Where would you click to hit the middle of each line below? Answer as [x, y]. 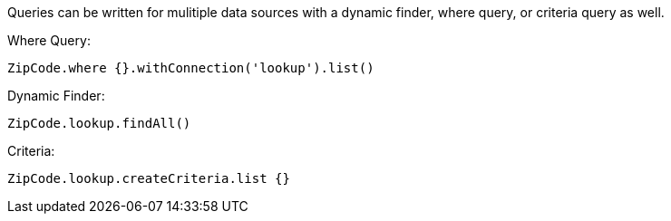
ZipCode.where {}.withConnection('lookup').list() [191, 68]
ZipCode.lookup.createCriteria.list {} [149, 178]
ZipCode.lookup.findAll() [99, 123]
